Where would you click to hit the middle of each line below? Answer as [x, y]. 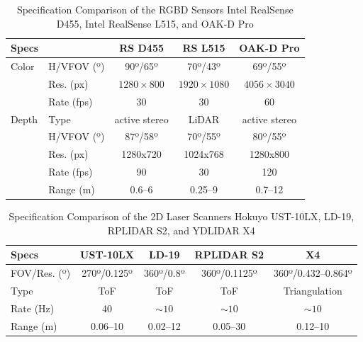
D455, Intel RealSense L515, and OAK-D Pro [155, 23]
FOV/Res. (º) [41, 273]
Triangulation [313, 290]
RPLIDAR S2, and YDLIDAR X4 [181, 230]
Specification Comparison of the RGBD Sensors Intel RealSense [155, 9]
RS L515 [204, 48]
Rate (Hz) [33, 308]
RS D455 [142, 48]
